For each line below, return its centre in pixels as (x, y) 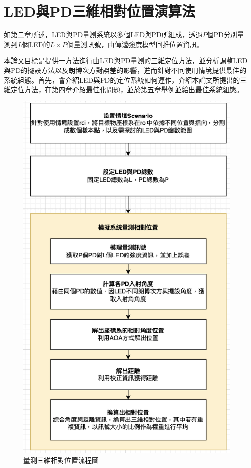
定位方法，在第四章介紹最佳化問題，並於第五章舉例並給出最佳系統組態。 (127, 89)
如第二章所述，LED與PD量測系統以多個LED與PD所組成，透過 (103, 35)
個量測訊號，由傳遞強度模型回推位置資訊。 (135, 44)
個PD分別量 (225, 35)
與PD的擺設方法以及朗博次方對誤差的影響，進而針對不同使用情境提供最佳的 (125, 70)
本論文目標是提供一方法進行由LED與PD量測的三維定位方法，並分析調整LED (126, 60)
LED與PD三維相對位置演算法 (100, 11)
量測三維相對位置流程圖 (61, 460)
